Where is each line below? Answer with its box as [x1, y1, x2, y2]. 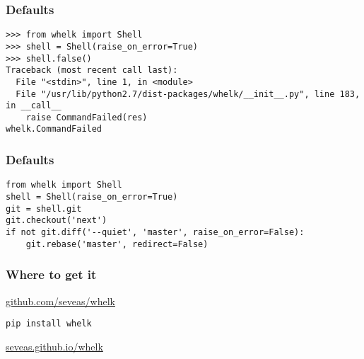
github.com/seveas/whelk [6, 293, 115, 308]
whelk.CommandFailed [6, 124, 102, 135]
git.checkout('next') [6, 215, 107, 226]
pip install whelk [6, 319, 92, 329]
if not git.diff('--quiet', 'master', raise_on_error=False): [6, 227, 305, 237]
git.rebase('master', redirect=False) [25, 239, 209, 249]
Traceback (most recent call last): [6, 65, 178, 76]
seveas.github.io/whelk [6, 338, 103, 353]
